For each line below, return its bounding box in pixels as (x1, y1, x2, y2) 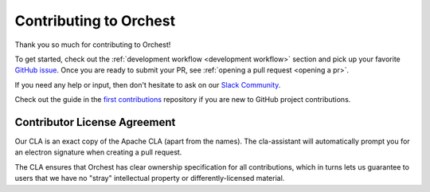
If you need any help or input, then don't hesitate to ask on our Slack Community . (14, 80, 281, 89)
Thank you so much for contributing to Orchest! (14, 40, 171, 49)
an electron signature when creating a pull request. (14, 147, 182, 157)
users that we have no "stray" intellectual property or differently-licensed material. (14, 174, 285, 183)
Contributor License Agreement (14, 116, 176, 129)
